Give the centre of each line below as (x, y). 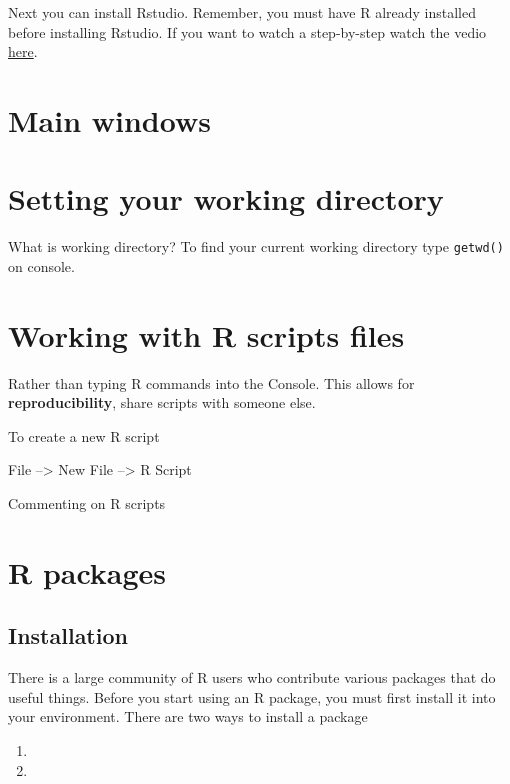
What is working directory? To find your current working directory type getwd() (256, 246)
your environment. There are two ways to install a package (188, 716)
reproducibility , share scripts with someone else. (162, 402)
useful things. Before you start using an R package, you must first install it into (252, 696)
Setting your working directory (226, 198)
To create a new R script (84, 435)
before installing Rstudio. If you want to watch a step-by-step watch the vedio (247, 31)
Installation (68, 635)
